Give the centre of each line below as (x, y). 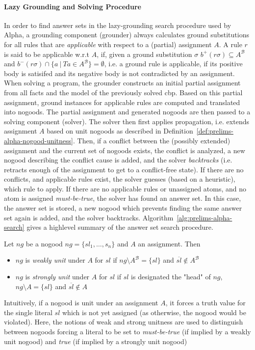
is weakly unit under (55, 260)
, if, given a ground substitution (144, 54)
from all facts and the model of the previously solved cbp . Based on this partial (123, 92)
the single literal (28, 312)
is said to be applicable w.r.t (47, 54)
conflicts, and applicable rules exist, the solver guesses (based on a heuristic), (120, 179)
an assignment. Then (169, 243)
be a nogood (44, 243)
